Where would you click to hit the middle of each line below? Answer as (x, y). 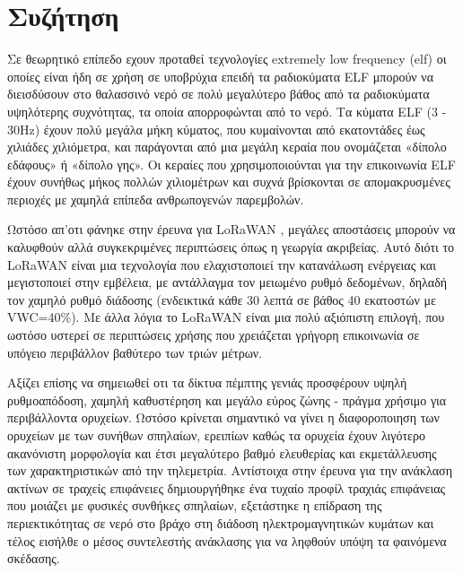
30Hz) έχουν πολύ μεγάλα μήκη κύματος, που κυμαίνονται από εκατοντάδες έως (216, 129)
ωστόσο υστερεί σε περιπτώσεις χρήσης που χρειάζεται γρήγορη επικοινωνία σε (214, 335)
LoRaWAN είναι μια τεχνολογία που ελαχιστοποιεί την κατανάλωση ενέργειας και (222, 264)
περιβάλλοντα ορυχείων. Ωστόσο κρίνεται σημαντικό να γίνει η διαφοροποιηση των (223, 417)
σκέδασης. (34, 558)
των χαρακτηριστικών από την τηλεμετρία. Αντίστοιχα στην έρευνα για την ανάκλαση (230, 470)
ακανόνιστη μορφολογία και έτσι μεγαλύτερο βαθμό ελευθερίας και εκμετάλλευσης (222, 452)
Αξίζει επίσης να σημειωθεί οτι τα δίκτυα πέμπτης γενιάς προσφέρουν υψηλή (207, 382)
